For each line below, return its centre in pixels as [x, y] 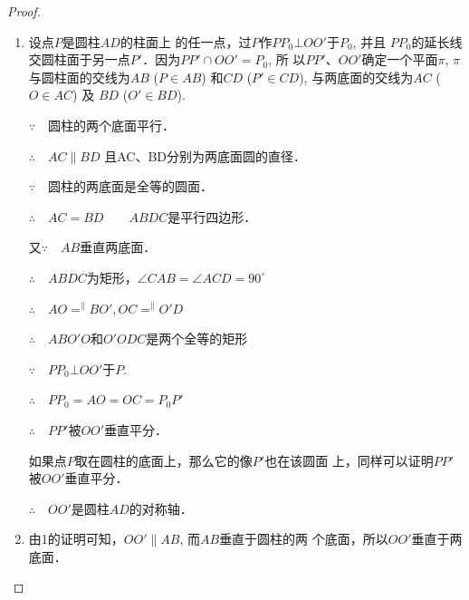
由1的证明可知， [76, 539]
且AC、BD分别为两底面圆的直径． [206, 155]
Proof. [24, 11]
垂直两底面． [118, 247]
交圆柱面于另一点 [79, 59]
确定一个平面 [400, 59]
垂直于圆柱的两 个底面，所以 [304, 539]
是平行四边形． [212, 216]
